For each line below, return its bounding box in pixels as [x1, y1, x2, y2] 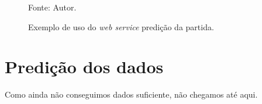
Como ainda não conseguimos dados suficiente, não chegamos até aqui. [5, 88, 258, 101]
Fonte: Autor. [28, 1, 77, 13]
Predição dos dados [5, 55, 164, 78]
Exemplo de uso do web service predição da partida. [28, 20, 214, 33]
